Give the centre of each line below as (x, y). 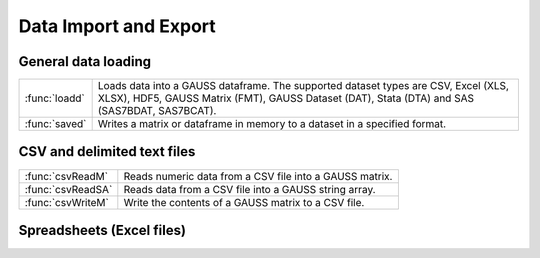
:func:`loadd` (54, 98)
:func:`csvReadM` (66, 176)
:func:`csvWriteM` (66, 202)
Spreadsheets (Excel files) (102, 230)
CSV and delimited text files (107, 151)
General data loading (85, 61)
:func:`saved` (55, 124)
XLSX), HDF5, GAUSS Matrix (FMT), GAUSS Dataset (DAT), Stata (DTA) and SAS (286, 98)
